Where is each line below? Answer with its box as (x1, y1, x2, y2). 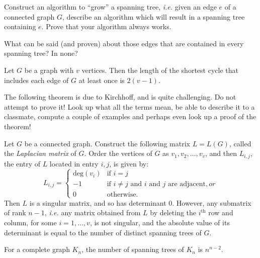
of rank (4, 207, 26, 218)
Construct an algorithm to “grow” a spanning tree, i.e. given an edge (4, 2, 217, 12)
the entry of (4, 158, 40, 168)
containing (4, 21, 36, 32)
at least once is (78, 74, 125, 85)
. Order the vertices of (84, 148, 152, 158)
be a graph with (24, 64, 74, 75)
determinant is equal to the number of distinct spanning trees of (4, 227, 202, 237)
